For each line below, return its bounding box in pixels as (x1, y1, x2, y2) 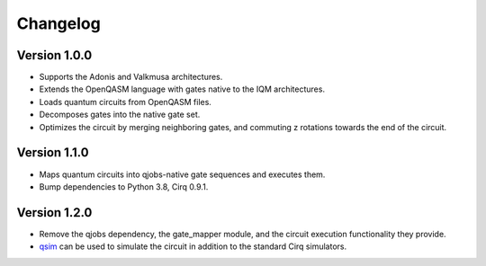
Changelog (16, 13, 101, 33)
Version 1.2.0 (16, 205, 93, 220)
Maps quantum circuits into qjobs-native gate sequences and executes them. (39, 169, 326, 180)
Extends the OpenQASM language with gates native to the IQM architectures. (39, 84, 326, 94)
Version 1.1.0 (16, 145, 89, 161)
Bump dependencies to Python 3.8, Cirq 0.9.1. (39, 181, 209, 192)
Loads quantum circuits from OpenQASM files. (39, 96, 211, 107)
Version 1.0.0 (16, 48, 93, 63)
